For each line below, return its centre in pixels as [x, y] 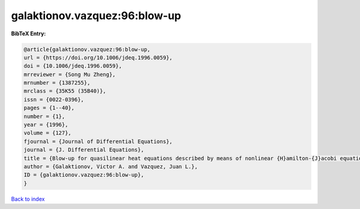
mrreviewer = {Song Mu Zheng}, [70, 74]
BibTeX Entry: [28, 34]
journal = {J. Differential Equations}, [84, 150]
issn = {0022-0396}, [54, 99]
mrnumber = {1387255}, [57, 83]
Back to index [28, 199]
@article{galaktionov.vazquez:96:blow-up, [87, 49]
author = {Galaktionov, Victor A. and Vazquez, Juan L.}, [111, 167]
